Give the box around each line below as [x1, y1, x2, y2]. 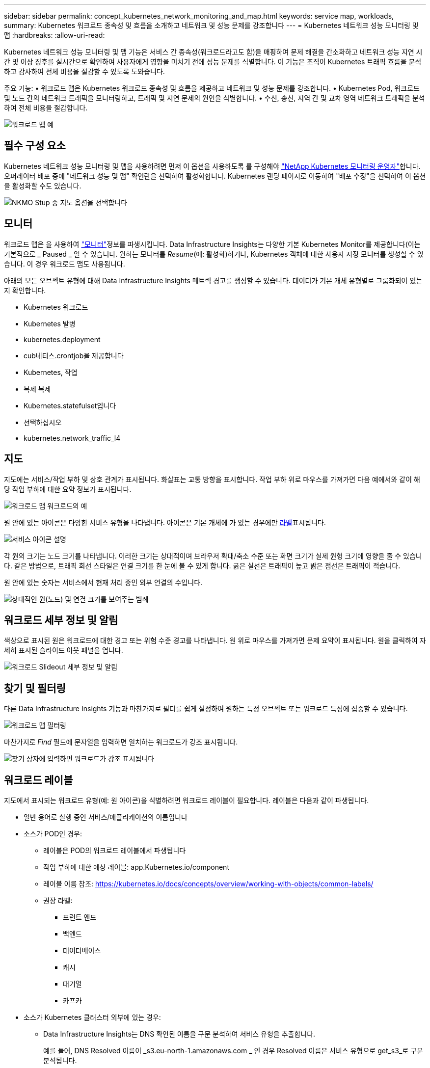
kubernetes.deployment [24, 335, 101, 344]
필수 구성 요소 [4, 139, 66, 152]
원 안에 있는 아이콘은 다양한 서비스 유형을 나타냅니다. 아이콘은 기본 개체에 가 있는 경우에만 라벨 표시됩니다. [4, 518, 326, 527]
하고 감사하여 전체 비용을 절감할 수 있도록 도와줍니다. [4, 67, 165, 76]
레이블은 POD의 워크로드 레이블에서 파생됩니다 [43, 846, 186, 855]
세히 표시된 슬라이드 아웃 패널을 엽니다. [4, 646, 123, 655]
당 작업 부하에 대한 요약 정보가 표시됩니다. [4, 484, 132, 493]
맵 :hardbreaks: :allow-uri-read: [4, 31, 105, 39]
